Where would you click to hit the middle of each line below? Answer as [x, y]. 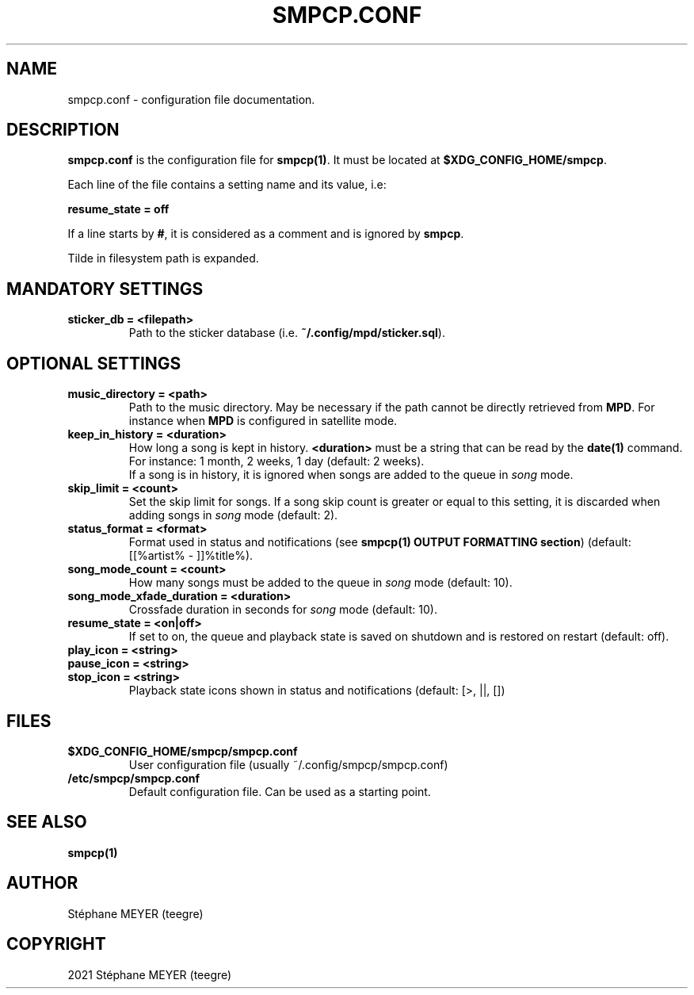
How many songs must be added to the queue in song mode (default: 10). [320, 583]
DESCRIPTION [63, 130]
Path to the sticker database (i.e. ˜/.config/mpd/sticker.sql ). [287, 333]
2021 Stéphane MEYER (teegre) [150, 974]
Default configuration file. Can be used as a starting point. [280, 791]
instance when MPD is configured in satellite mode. [263, 421]
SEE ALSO [47, 822]
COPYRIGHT [56, 944]
